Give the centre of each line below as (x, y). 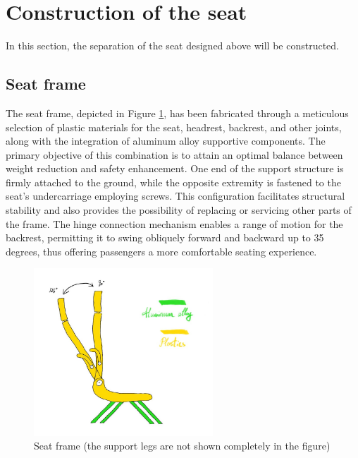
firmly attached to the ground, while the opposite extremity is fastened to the (173, 182)
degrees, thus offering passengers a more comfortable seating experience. (161, 251)
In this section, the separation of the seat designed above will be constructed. (173, 46)
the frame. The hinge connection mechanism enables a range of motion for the (174, 223)
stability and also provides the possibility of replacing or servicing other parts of (179, 210)
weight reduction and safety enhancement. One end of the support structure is (175, 168)
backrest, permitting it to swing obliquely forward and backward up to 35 (165, 237)
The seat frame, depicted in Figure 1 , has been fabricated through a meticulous (177, 113)
